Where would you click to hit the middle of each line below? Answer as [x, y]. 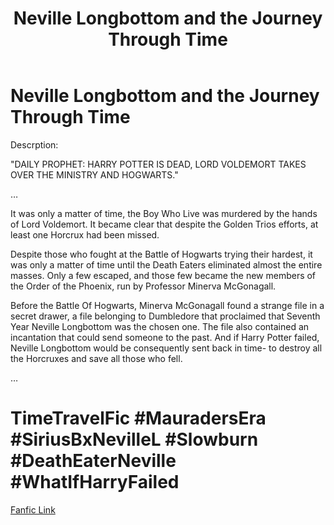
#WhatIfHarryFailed [95, 482]
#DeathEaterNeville [93, 461]
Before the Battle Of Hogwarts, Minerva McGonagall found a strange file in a [167, 305]
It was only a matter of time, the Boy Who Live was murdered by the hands [164, 213]
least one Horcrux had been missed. [85, 234]
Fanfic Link [33, 509]
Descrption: [34, 144]
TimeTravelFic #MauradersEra [138, 418]
